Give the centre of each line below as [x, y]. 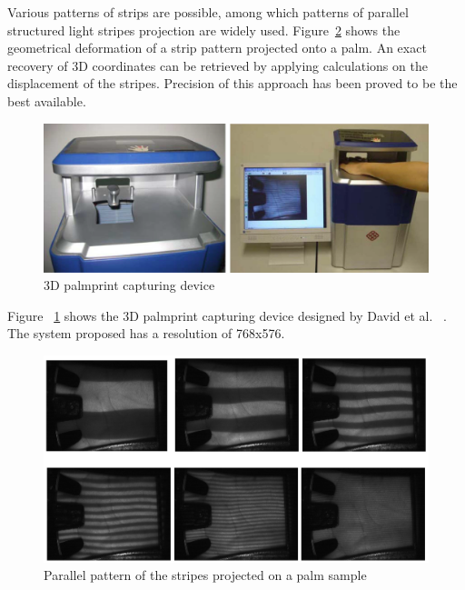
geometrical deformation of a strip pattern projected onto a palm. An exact [217, 48]
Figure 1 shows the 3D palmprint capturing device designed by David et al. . [227, 315]
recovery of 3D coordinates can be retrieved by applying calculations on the [218, 65]
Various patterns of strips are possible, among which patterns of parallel [208, 12]
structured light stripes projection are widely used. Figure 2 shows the [204, 30]
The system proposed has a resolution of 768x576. [146, 333]
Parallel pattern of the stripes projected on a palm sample [205, 575]
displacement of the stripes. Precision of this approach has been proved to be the [232, 83]
